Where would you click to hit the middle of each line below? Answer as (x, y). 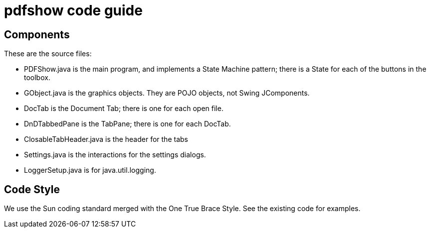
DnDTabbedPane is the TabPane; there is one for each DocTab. (127, 124)
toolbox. (37, 78)
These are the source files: (48, 54)
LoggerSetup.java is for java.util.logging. (90, 170)
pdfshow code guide (73, 10)
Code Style (32, 189)
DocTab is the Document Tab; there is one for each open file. (124, 109)
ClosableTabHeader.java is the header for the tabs (106, 139)
